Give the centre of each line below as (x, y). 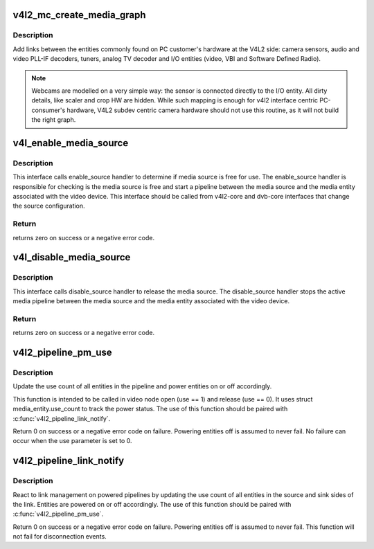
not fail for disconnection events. (60, 537)
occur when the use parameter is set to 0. (72, 441)
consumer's (48, 110)
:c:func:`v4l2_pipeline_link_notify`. (62, 418)
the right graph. (54, 120)
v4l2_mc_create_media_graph (79, 15)
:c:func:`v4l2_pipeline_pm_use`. (58, 514)
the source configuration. (49, 206)
